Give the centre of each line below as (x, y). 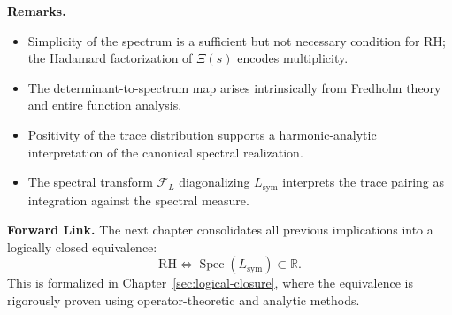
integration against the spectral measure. (138, 200)
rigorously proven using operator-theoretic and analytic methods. (184, 300)
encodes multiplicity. (293, 58)
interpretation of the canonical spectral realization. (165, 152)
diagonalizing (215, 182)
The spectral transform (90, 182)
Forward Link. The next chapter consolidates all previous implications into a (220, 230)
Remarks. (37, 11)
